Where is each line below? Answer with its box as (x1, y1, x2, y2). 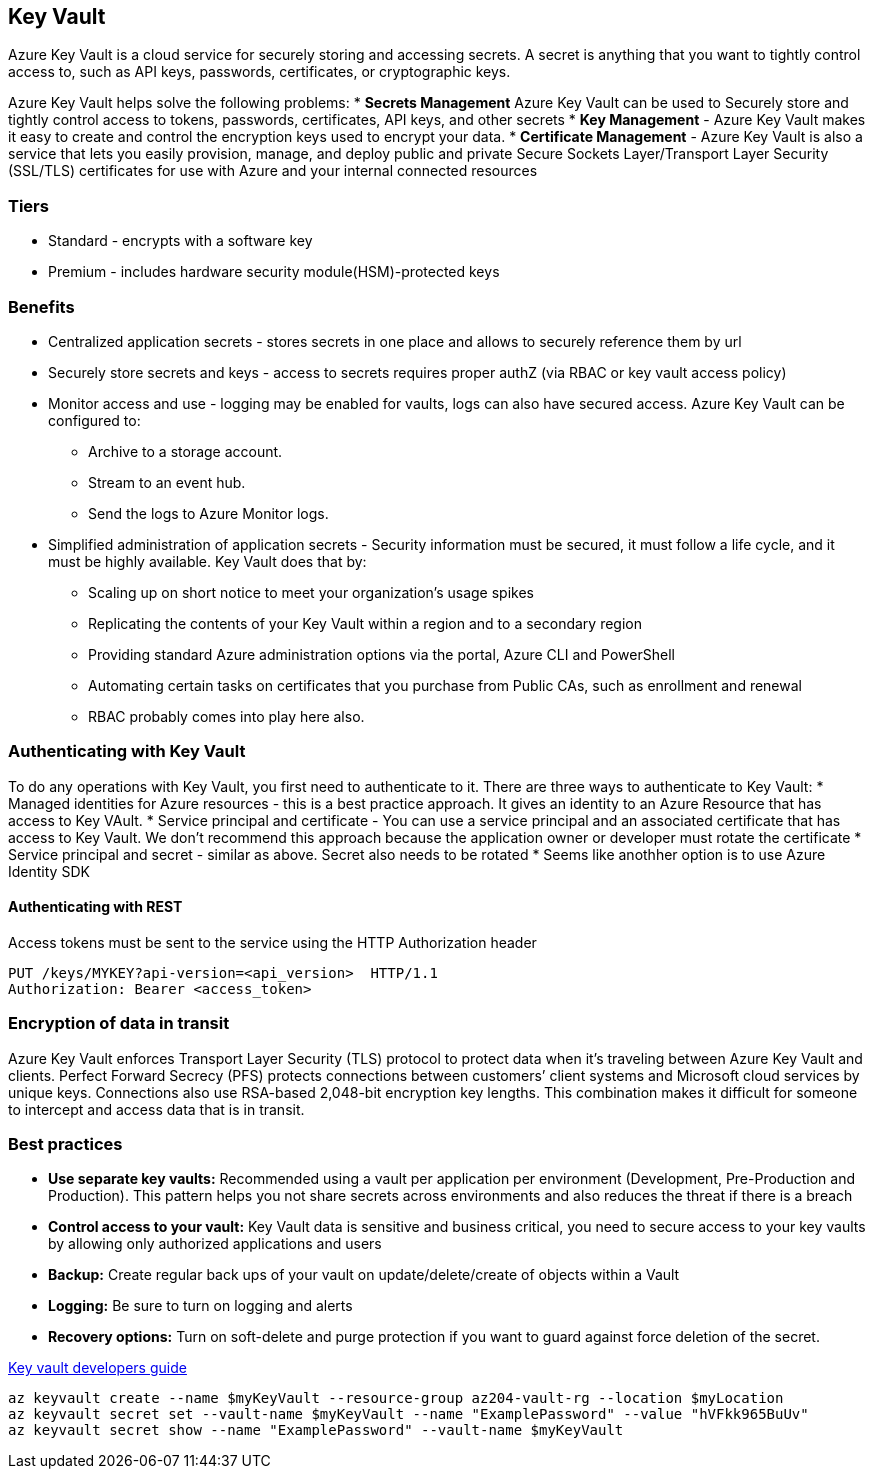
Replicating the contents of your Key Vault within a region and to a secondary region (88, 614, 642, 632)
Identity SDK (8, 862, 90, 880)
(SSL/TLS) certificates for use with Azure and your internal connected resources (8, 162, 538, 180)
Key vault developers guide (8, 1359, 187, 1377)
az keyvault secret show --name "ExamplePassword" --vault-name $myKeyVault (8, 1422, 624, 1439)
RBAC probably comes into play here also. (88, 707, 365, 725)
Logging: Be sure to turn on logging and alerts (48, 1297, 353, 1315)
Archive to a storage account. (88, 442, 283, 460)
